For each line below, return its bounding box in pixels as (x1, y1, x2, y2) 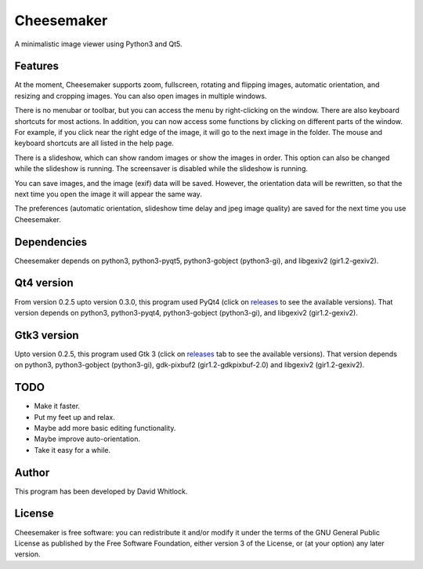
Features (14, 60, 59, 73)
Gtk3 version (14, 328, 79, 341)
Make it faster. (34, 401, 81, 411)
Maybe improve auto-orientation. (34, 434, 141, 443)
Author (14, 465, 50, 479)
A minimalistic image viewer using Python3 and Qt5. (14, 39, 183, 49)
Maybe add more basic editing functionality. (34, 423, 176, 432)
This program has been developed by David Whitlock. (14, 487, 188, 496)
